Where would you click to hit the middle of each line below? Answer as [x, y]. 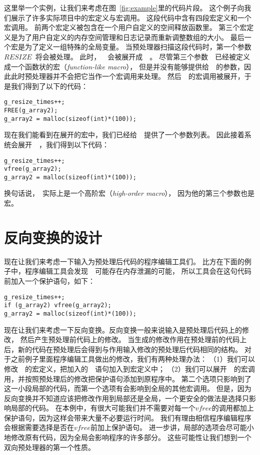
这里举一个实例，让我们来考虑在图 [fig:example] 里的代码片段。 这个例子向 [124, 7]
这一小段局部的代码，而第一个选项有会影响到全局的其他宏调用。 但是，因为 [128, 388]
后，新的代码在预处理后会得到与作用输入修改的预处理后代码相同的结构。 [123, 349]
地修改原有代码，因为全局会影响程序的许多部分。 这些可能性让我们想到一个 [128, 437]
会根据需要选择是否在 [39, 427]
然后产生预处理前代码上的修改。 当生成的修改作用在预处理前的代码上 [133, 339]
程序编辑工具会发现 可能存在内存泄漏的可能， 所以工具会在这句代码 [138, 271]
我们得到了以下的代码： [49, 86]
